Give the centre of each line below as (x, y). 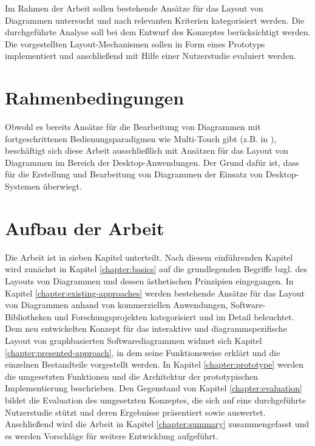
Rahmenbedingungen (95, 98)
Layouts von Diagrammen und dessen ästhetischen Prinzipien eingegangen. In (149, 280)
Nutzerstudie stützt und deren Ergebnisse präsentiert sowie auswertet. (135, 412)
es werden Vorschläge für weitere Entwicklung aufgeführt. (112, 435)
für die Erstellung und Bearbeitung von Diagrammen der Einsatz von (134, 174)
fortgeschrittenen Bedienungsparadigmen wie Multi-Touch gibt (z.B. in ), (141, 138)
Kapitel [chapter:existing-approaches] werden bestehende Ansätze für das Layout (155, 293)
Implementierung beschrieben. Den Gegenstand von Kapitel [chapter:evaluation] (154, 388)
